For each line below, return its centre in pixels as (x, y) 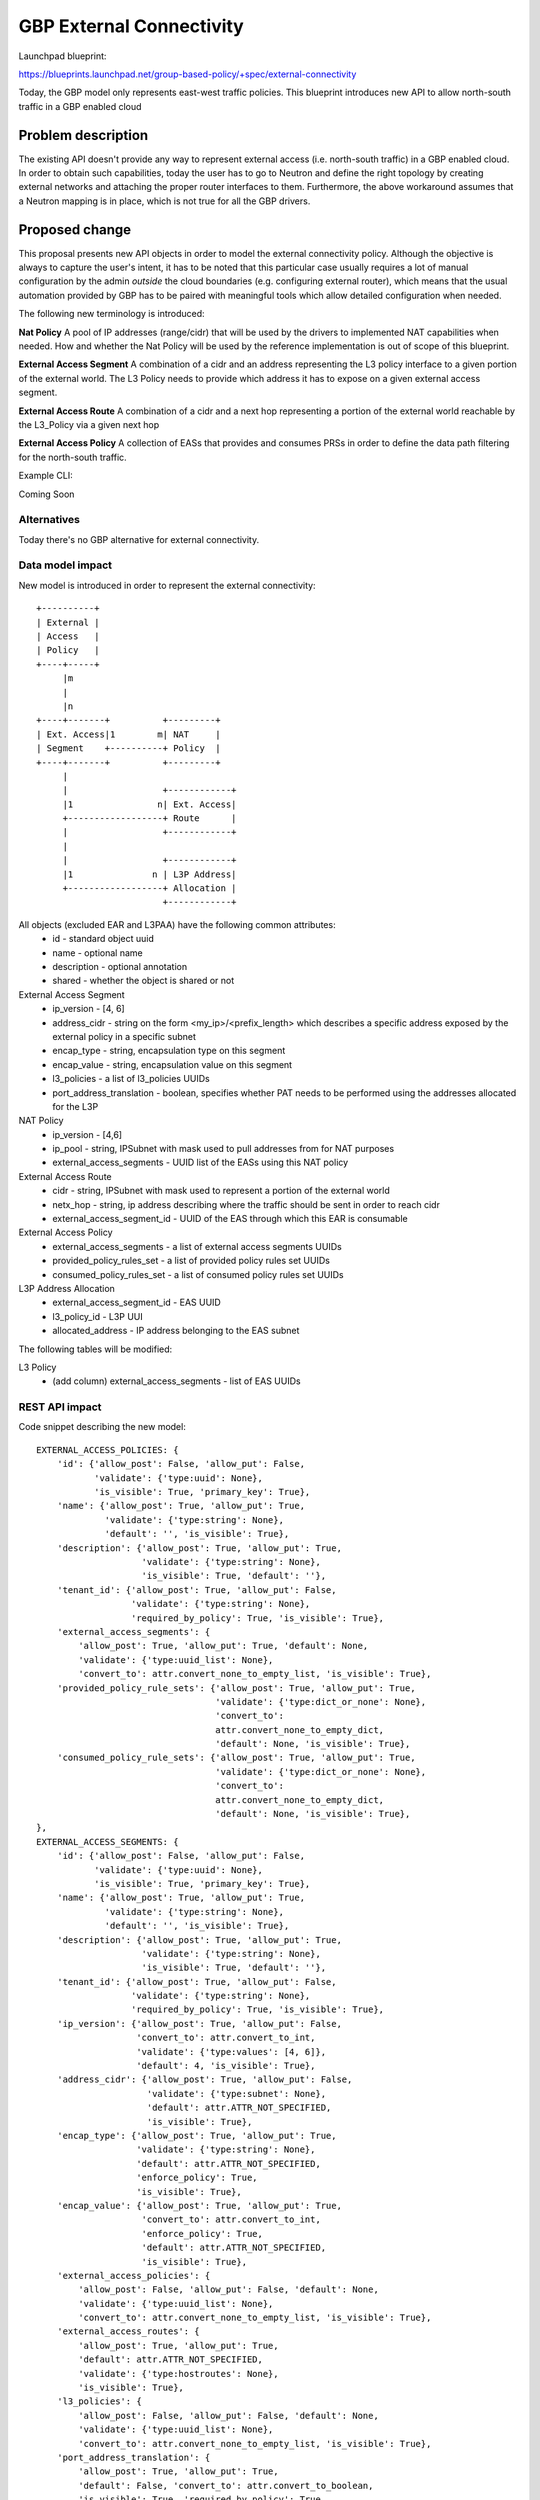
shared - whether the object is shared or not (143, 981)
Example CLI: (46, 476)
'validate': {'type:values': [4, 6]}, (231, 2051)
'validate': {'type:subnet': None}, (236, 2093)
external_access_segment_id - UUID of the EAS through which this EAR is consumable (230, 1219)
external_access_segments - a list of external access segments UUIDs (197, 1246)
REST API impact (60, 1407)
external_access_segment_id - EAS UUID (137, 1302)
